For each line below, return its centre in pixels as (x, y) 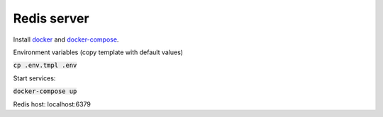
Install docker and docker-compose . (66, 39)
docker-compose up (45, 91)
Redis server (51, 18)
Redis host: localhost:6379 (52, 104)
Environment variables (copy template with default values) (98, 52)
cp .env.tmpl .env (45, 66)
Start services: (34, 78)
